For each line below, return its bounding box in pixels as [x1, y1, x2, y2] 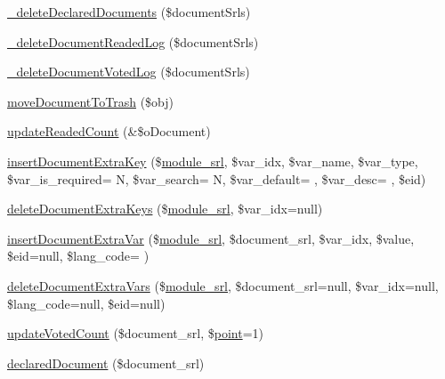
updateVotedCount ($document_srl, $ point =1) [7, 324, 263, 343]
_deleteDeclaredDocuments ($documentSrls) [7, 3, 251, 20]
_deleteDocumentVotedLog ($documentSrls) [7, 62, 250, 81]
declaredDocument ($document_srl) [7, 353, 205, 372]
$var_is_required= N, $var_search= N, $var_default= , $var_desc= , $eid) [7, 169, 426, 188]
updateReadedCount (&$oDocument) [7, 122, 211, 141]
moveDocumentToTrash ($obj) [7, 92, 174, 110]
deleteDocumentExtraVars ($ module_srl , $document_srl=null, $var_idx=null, [7, 276, 439, 294]
